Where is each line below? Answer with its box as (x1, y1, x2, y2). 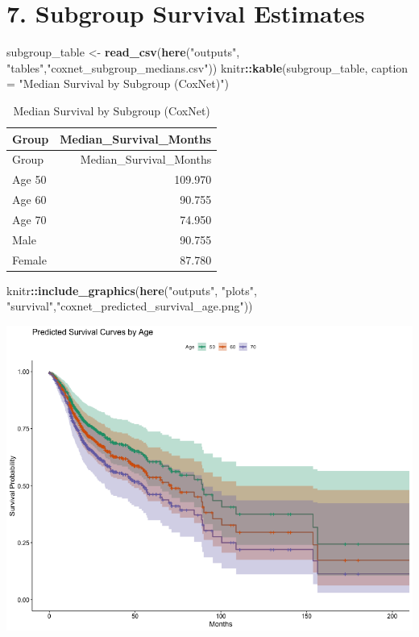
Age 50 (12, 171, 47, 188)
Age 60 (12, 191, 47, 208)
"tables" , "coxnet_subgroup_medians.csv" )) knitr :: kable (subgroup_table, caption (6, 59, 409, 76)
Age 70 (12, 210, 47, 227)
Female (12, 251, 47, 268)
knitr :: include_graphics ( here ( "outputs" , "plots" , (6, 281, 257, 298)
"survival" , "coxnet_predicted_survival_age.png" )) (6, 298, 253, 314)
